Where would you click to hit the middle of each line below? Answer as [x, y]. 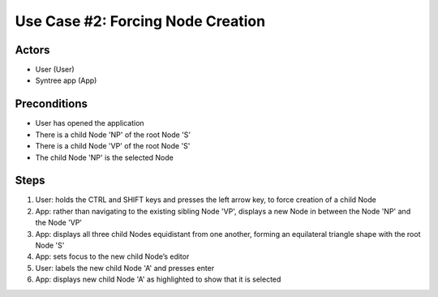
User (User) [55, 70]
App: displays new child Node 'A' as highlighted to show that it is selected [158, 279]
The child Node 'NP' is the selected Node [104, 157]
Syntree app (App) [66, 80]
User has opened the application [90, 123]
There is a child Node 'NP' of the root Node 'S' [113, 135]
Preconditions [52, 104]
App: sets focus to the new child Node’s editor [112, 256]
